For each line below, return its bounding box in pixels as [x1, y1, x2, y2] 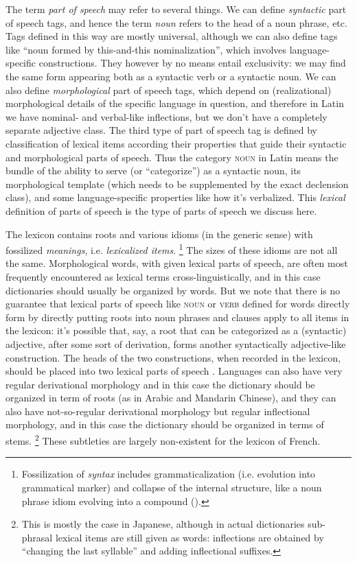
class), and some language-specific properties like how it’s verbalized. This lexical [5, 190, 345, 204]
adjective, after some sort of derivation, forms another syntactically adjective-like [5, 336, 346, 351]
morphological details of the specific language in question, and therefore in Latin [5, 96, 344, 110]
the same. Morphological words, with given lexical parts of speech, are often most [5, 256, 348, 270]
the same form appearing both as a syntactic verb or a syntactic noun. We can [5, 69, 336, 83]
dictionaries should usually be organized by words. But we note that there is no [5, 283, 341, 297]
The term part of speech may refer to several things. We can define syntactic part [5, 2, 347, 16]
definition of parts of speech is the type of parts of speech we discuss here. [5, 203, 317, 218]
